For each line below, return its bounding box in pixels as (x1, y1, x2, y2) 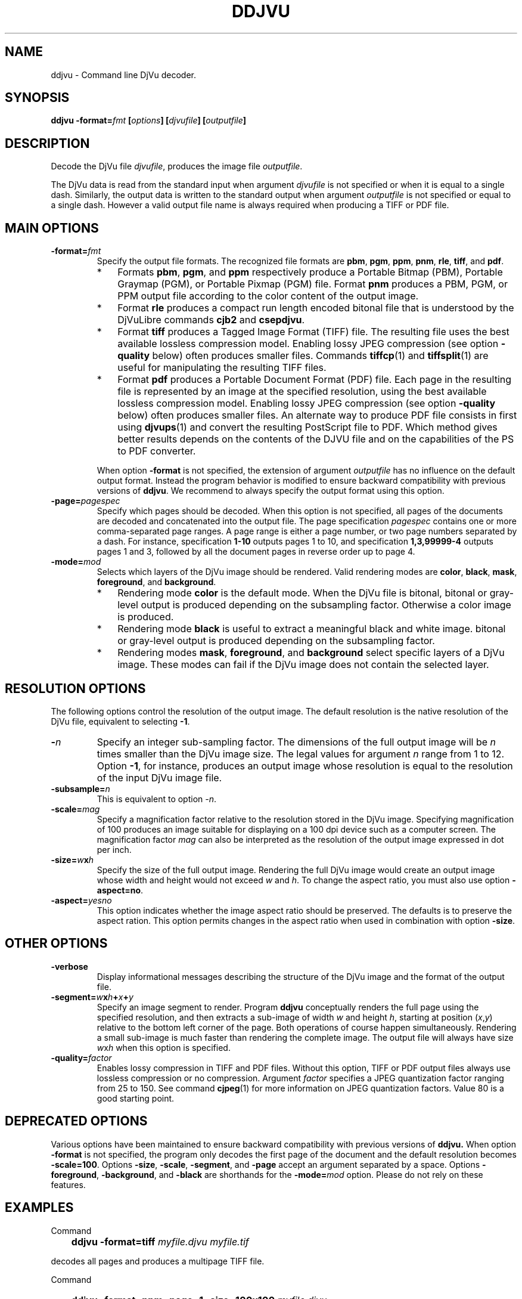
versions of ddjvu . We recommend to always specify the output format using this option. (97, 485, 445, 496)
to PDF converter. (117, 445, 196, 457)
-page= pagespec (51, 496, 120, 506)
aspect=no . (97, 884, 144, 895)
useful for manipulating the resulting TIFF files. (117, 361, 327, 374)
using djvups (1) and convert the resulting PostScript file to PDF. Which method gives (117, 421, 498, 434)
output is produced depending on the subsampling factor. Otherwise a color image (141, 599, 511, 611)
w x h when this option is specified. (97, 1042, 231, 1053)
